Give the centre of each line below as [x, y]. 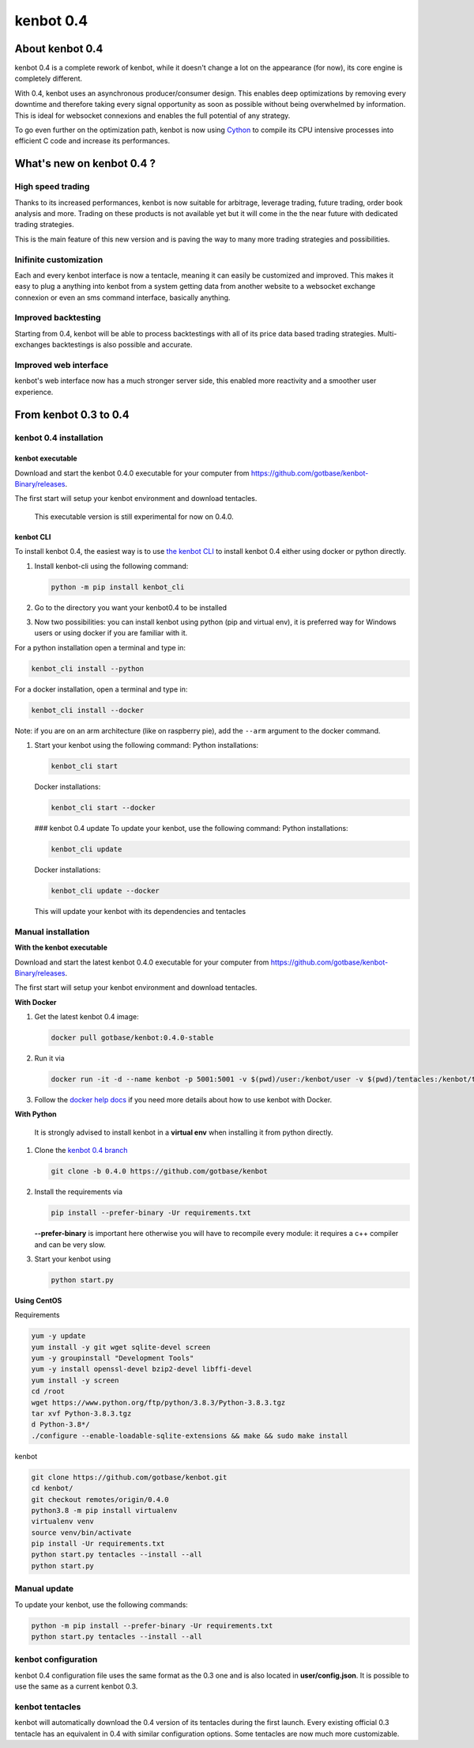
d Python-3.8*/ [60, 1425]
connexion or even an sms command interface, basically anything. [122, 298]
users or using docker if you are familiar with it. [111, 633]
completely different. [49, 78]
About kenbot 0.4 [59, 49]
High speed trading [52, 187]
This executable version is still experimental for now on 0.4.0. [134, 516]
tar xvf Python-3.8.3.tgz [81, 1413]
